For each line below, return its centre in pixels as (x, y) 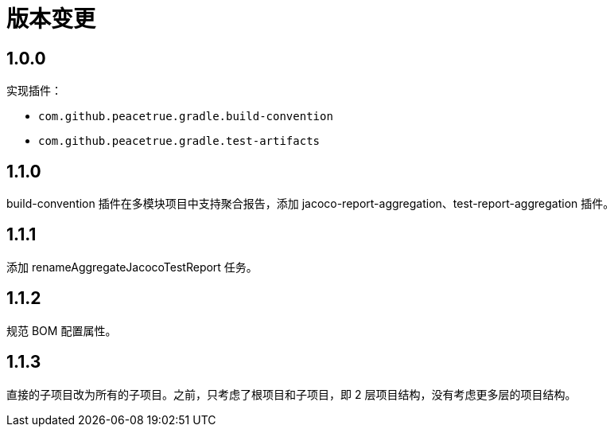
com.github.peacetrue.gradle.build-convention (186, 117)
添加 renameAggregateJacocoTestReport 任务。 (132, 267)
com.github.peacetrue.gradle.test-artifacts (179, 141)
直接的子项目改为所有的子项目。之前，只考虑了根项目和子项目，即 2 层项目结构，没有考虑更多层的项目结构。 (291, 394)
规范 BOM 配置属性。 (62, 330)
